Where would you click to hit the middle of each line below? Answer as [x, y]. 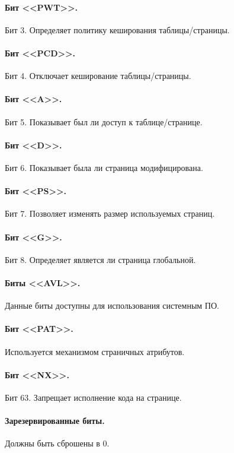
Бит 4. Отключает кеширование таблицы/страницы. [98, 76]
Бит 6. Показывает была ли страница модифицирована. [104, 167]
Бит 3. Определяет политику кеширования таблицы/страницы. [117, 29]
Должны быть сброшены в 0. [57, 443]
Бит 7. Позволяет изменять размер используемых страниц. [110, 213]
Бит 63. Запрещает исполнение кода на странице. [93, 397]
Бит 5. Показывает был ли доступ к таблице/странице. [104, 121]
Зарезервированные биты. [55, 421]
